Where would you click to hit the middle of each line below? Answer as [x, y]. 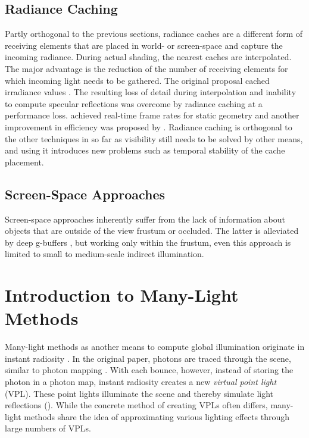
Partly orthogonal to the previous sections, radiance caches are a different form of [154, 34]
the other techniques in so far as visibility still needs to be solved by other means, [154, 138]
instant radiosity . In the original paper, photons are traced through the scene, [148, 358]
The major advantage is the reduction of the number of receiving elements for [146, 68]
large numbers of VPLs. [48, 428]
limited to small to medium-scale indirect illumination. [104, 254]
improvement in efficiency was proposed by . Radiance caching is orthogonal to [149, 126]
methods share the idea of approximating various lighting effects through [157, 416]
